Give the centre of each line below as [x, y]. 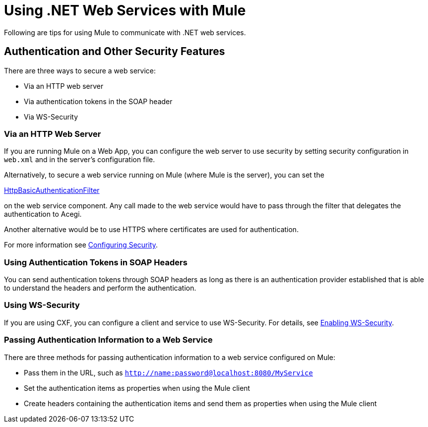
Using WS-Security [42, 305]
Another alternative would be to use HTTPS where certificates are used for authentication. [152, 230]
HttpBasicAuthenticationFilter [52, 190]
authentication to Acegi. [43, 214]
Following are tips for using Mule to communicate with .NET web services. [125, 32]
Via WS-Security [51, 117]
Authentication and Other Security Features [115, 52]
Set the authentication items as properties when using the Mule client [137, 388]
